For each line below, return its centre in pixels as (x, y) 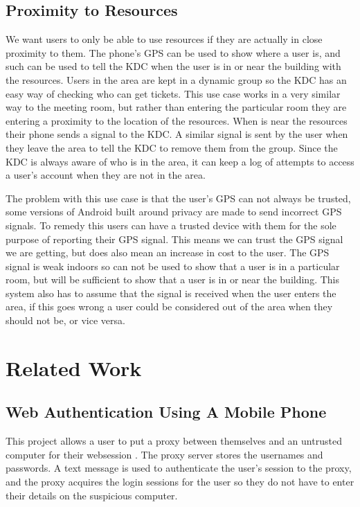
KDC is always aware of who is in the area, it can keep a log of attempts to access (180, 161)
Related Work (74, 367)
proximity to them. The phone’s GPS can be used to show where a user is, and (173, 52)
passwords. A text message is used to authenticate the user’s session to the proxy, (179, 468)
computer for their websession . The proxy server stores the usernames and (164, 454)
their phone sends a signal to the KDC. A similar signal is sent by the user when (177, 134)
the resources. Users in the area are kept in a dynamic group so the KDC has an (176, 79)
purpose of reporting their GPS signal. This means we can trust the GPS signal (174, 239)
